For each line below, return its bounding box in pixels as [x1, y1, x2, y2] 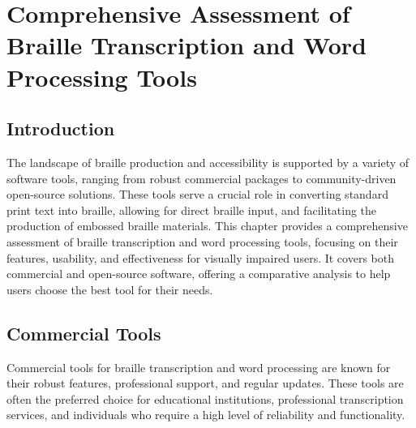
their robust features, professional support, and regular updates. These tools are [6, 374, 404, 392]
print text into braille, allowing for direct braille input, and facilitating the [6, 201, 377, 218]
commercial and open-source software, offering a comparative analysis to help [6, 265, 391, 282]
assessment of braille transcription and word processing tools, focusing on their [6, 233, 398, 250]
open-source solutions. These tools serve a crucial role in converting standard [6, 186, 388, 203]
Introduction [6, 116, 115, 141]
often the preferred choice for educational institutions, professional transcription [6, 390, 404, 407]
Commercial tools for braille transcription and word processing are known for [6, 358, 391, 375]
